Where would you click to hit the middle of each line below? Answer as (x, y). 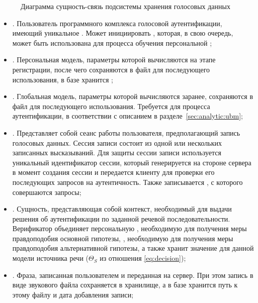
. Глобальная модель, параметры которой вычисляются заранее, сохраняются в (133, 96)
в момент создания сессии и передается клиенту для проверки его (113, 172)
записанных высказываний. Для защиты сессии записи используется (117, 153)
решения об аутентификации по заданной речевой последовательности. (121, 218)
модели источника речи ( (51, 258)
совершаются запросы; (47, 192)
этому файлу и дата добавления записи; (73, 294)
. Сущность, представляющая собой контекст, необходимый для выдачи (122, 209)
